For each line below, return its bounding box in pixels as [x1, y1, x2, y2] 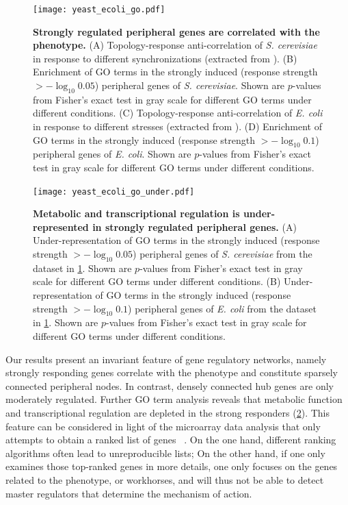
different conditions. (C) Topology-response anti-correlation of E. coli [33, 106, 323, 120]
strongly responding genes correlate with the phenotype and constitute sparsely [5, 365, 338, 380]
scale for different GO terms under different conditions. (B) [33, 274, 281, 288]
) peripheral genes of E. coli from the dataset [128, 301, 317, 315]
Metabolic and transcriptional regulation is [33, 206, 240, 221]
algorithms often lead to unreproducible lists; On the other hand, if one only [5, 445, 325, 460]
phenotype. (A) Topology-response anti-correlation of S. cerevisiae [33, 38, 317, 52]
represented [33, 219, 89, 234]
